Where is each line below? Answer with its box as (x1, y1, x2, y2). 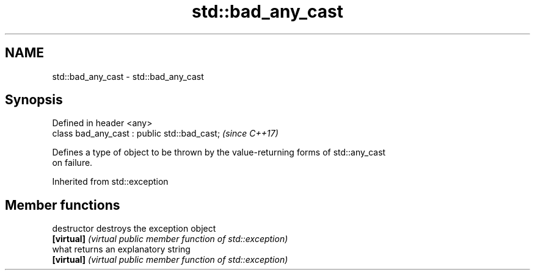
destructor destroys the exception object (52, 223, 216, 234)
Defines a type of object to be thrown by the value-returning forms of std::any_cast (52, 147, 386, 158)
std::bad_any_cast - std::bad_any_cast (52, 71, 204, 82)
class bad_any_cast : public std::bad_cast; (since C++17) (52, 128, 278, 139)
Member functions (5, 197, 120, 213)
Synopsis (5, 92, 63, 108)
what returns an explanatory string (52, 244, 191, 255)
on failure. (52, 157, 93, 168)
